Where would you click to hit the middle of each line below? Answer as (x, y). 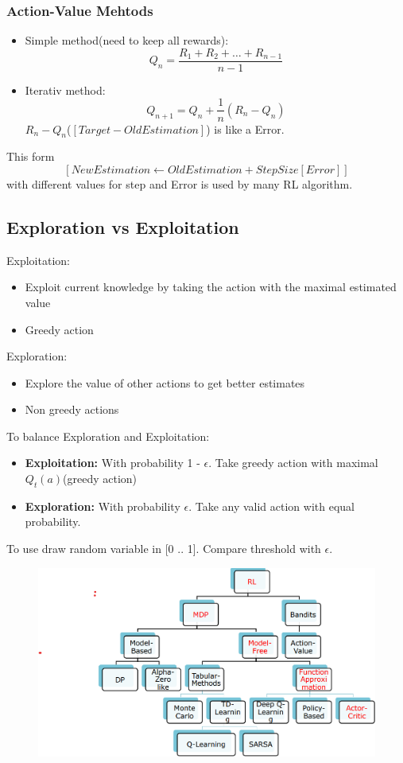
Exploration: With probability (103, 506)
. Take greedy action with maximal (293, 463)
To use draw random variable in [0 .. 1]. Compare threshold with (164, 549)
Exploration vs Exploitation (123, 226)
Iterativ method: (65, 90)
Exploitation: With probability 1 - (112, 463)
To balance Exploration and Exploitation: (108, 436)
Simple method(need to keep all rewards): (127, 40)
